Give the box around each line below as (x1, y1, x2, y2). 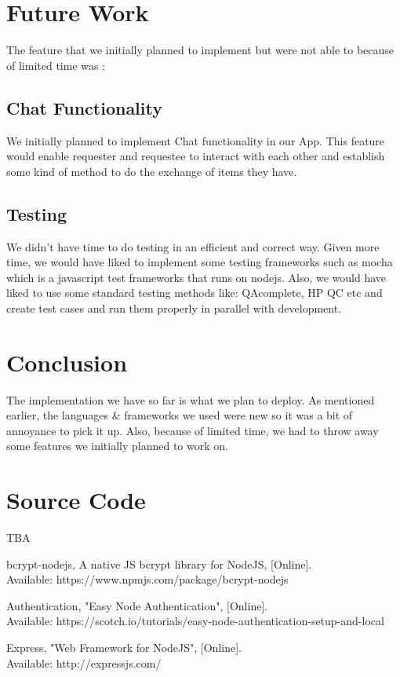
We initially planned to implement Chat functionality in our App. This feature (6, 132, 385, 148)
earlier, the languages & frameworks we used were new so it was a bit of (6, 407, 353, 423)
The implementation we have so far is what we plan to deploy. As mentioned (6, 391, 375, 408)
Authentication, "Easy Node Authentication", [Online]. (6, 597, 268, 613)
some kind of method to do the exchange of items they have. (6, 163, 297, 179)
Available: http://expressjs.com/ (6, 654, 162, 671)
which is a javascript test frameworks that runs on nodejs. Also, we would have (6, 269, 387, 285)
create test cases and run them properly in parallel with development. (6, 299, 342, 316)
